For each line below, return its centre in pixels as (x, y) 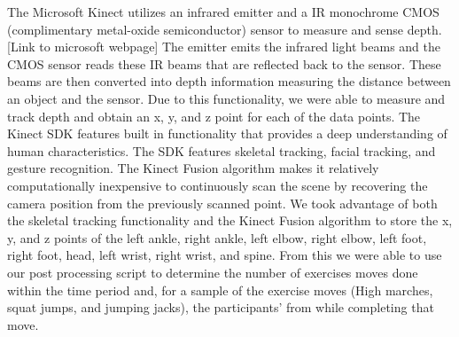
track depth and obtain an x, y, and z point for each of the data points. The (214, 116)
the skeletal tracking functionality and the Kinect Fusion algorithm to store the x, (230, 220)
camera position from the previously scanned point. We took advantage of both (222, 203)
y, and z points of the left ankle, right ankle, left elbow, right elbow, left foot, (217, 237)
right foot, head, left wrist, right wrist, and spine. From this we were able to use (225, 255)
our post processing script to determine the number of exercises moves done (213, 272)
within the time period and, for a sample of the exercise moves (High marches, (220, 290)
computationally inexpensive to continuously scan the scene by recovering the (218, 185)
